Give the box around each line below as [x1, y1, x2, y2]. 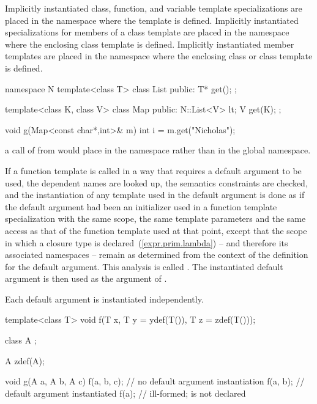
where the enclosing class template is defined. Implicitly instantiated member [5, 37, 294, 50]
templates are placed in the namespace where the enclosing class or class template [5, 50, 313, 62]
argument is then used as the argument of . [5, 272, 167, 285]
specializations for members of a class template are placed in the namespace [5, 26, 289, 39]
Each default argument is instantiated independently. [5, 292, 204, 305]
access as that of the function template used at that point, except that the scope [5, 224, 307, 237]
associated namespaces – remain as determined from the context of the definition [5, 248, 308, 261]
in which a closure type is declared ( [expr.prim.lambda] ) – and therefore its [5, 236, 288, 249]
